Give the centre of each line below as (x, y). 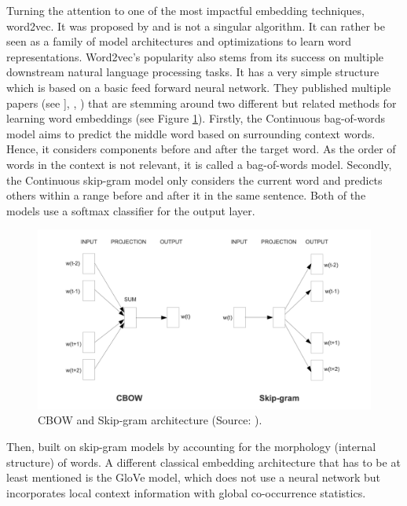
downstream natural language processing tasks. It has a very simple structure (193, 72)
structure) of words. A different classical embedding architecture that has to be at (203, 462)
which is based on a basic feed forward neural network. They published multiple (199, 87)
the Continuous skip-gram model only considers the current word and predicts (194, 180)
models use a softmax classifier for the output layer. (131, 210)
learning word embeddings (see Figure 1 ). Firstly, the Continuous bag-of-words (196, 118)
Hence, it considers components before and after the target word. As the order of (201, 149)
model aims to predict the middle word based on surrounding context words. (191, 133)
